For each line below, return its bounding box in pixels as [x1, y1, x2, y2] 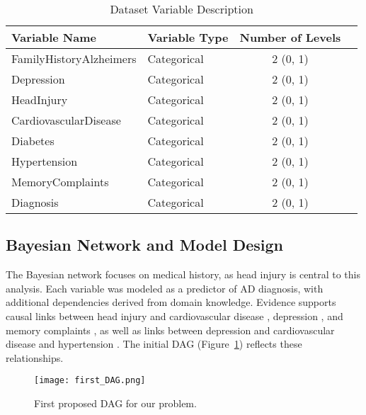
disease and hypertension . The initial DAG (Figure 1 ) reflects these [6, 336, 302, 351]
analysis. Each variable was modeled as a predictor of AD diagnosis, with [6, 280, 324, 295]
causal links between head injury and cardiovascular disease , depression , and [6, 308, 343, 323]
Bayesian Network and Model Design [6, 234, 283, 256]
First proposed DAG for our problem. [34, 396, 197, 411]
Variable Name [11, 29, 96, 45]
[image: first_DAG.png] [34, 375, 146, 386]
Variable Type [147, 29, 229, 45]
